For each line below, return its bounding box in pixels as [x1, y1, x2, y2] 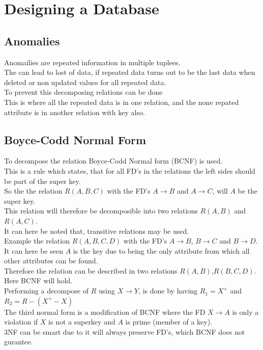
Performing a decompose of [4, 285, 89, 296]
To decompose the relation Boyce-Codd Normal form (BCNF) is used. [4, 155, 223, 166]
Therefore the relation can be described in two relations [4, 265, 178, 276]
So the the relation [4, 185, 63, 196]
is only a [232, 306, 259, 317]
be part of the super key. [4, 175, 81, 186]
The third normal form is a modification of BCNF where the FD [4, 306, 206, 317]
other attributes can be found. [4, 255, 98, 266]
